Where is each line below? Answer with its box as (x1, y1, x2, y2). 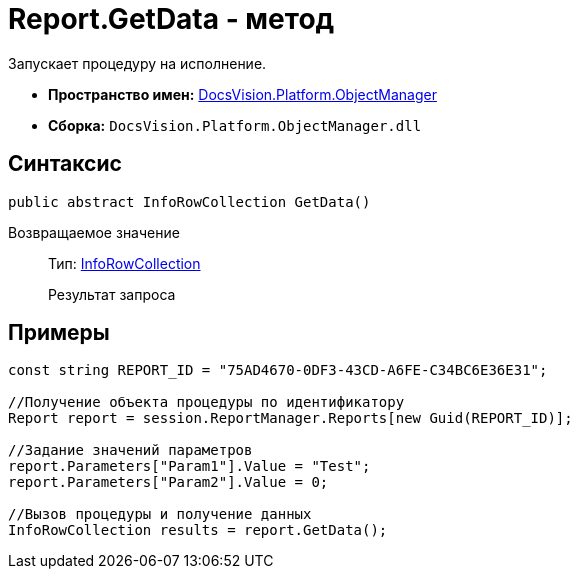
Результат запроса (48, 285, 176, 303)
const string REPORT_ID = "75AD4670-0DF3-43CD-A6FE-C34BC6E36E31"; (8, 362, 548, 379)
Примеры (8, 320, 110, 346)
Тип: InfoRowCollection (48, 254, 201, 272)
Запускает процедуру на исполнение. (8, 54, 267, 72)
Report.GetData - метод (8, 2, 335, 36)
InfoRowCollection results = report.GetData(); (8, 522, 388, 539)
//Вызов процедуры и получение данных (8, 506, 312, 523)
